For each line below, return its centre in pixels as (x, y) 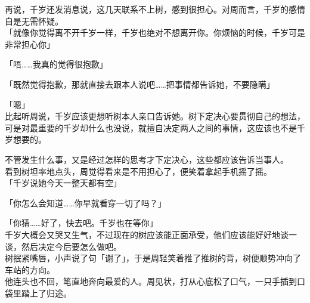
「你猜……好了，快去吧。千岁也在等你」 (81, 223)
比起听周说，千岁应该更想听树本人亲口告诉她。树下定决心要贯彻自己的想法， (155, 116)
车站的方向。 (30, 269)
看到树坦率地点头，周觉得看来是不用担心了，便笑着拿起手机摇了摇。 (138, 171)
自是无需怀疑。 (34, 21)
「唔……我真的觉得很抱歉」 (56, 64)
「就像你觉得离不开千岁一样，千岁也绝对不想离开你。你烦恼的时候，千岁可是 (155, 33)
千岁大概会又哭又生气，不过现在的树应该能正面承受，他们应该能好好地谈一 (151, 234)
